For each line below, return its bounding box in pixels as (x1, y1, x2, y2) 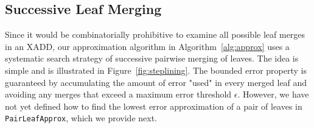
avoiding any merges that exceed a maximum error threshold (5, 88, 232, 101)
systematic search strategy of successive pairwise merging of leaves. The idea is (5, 52, 299, 65)
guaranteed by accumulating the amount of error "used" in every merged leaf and (5, 76, 307, 88)
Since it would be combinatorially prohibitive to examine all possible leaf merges (5, 28, 305, 41)
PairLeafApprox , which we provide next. (5, 112, 157, 124)
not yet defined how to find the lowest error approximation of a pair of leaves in (5, 99, 302, 112)
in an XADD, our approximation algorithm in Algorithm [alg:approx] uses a (5, 40, 290, 52)
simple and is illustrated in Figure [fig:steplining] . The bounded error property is (5, 63, 307, 76)
